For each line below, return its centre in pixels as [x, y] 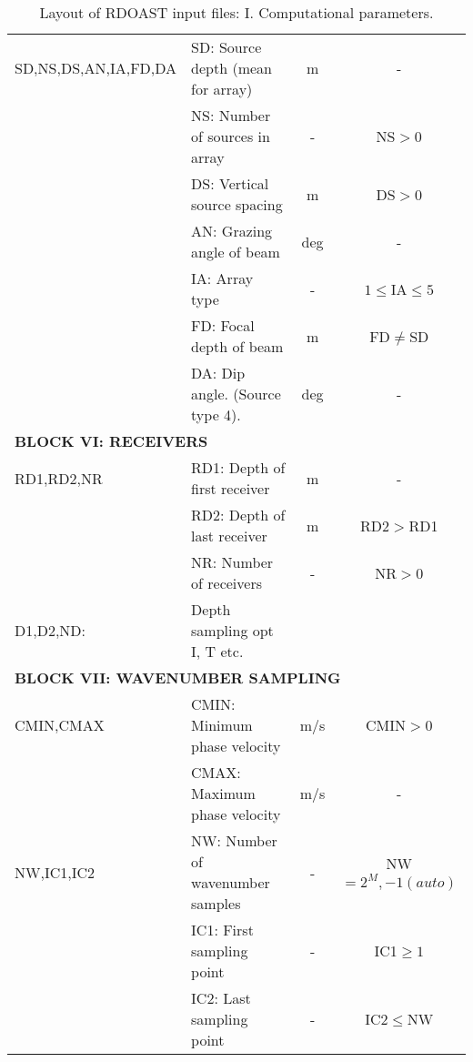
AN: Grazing [232, 231]
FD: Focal [223, 325]
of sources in [231, 136]
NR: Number [232, 562]
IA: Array [222, 278]
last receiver [229, 536]
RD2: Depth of [238, 515]
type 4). [216, 415]
